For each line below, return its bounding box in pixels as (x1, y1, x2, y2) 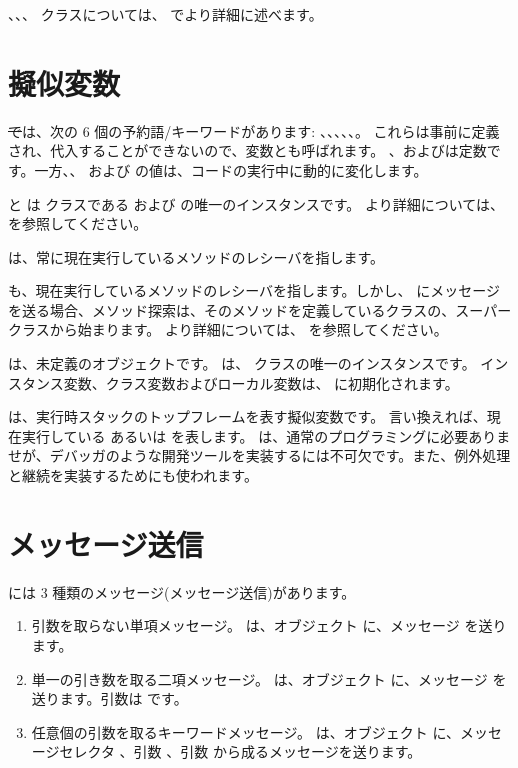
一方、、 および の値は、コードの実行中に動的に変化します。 (34, 159, 428, 180)
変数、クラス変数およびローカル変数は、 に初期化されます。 (63, 372, 459, 393)
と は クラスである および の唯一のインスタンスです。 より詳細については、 (8, 193, 504, 214)
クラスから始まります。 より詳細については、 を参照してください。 (8, 319, 448, 340)
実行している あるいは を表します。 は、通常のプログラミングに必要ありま (21, 425, 511, 446)
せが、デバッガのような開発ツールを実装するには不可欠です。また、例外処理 (8, 445, 511, 466)
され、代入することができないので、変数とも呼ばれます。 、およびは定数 (8, 140, 487, 161)
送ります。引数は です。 (31, 688, 188, 709)
